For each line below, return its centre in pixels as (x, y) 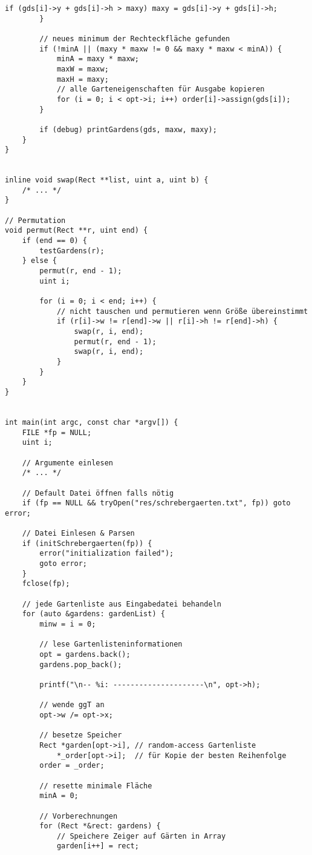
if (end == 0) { (55, 241)
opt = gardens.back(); (85, 654)
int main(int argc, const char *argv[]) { (92, 422)
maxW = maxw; (83, 69)
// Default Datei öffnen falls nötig (98, 493)
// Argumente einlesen (67, 463)
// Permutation (35, 220)
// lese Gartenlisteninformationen (111, 644)
